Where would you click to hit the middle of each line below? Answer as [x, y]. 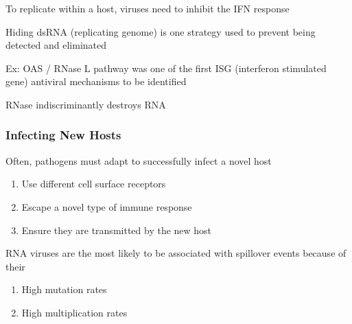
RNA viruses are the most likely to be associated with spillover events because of [176, 253]
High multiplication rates [74, 312]
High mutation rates [64, 289]
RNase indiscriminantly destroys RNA [86, 104]
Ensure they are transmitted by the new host [117, 230]
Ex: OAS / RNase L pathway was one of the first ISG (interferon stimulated [166, 68]
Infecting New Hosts [63, 135]
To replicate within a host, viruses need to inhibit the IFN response [148, 8]
